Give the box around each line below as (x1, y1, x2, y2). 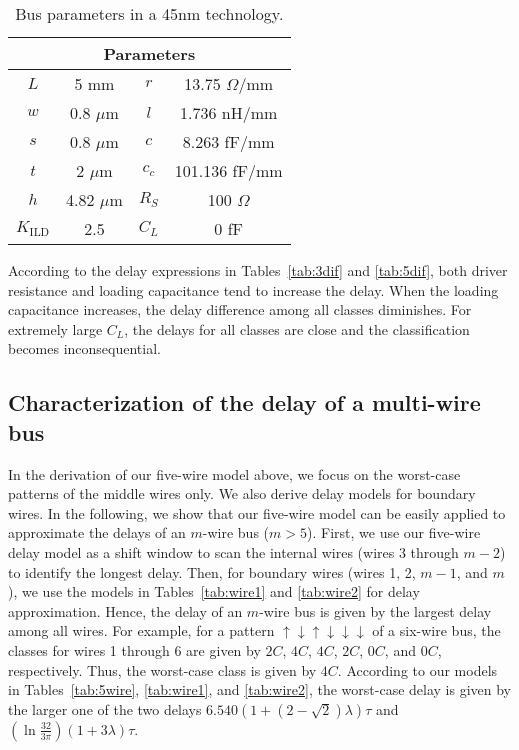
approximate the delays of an (8, 522, 186, 543)
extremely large (8, 318, 103, 339)
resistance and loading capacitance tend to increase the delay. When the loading (8, 279, 499, 300)
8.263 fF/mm (182, 130, 275, 153)
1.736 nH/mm (180, 101, 278, 124)
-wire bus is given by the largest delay (259, 600, 492, 621)
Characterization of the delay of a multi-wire (8, 387, 481, 418)
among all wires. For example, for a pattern (8, 620, 275, 641)
